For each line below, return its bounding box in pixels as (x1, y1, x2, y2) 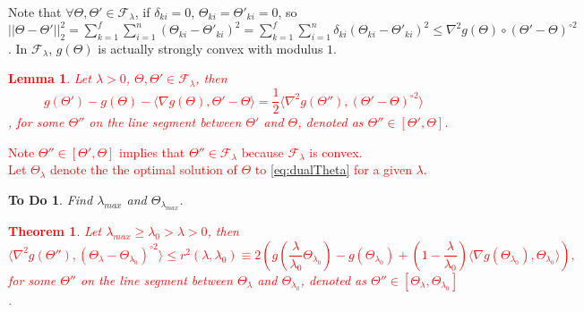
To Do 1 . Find (8, 190, 93, 208)
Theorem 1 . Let (8, 222, 102, 240)
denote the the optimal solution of (49, 160, 237, 179)
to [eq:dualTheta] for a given (254, 160, 412, 179)
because (241, 142, 284, 161)
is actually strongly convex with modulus (98, 38, 323, 57)
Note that (8, 3, 62, 21)
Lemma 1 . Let (8, 69, 91, 88)
